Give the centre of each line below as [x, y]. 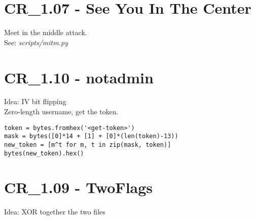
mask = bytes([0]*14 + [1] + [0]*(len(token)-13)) [91, 136]
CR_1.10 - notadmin [79, 77]
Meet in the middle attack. [46, 32]
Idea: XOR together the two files [55, 212]
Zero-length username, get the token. [61, 112]
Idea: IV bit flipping [35, 101]
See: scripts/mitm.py [36, 42]
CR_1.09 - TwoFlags [79, 187]
